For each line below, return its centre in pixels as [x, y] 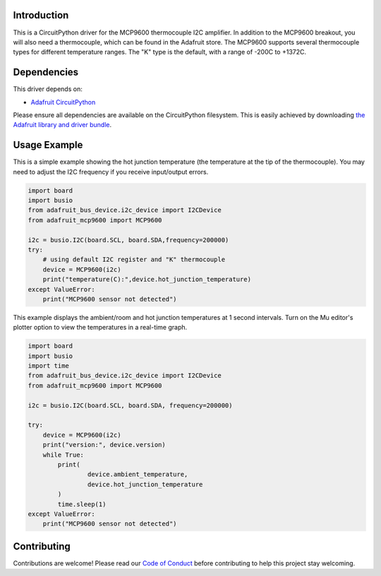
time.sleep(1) [82, 504]
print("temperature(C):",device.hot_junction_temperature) [147, 280]
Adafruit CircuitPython [63, 102]
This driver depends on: [48, 89]
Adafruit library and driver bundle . [62, 125]
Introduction [41, 15]
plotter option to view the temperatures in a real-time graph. [100, 328]
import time [49, 366]
